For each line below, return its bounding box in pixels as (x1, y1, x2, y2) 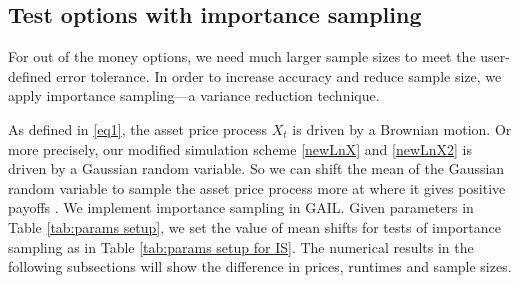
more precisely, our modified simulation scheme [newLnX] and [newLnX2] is (8, 138, 473, 159)
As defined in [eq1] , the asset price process (8, 118, 268, 139)
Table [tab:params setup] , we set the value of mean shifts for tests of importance (8, 216, 501, 237)
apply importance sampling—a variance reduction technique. (8, 85, 380, 106)
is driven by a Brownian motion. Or (292, 118, 512, 139)
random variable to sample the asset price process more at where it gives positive (8, 177, 506, 198)
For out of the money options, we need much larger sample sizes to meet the (8, 46, 476, 67)
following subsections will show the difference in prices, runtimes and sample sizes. (8, 256, 512, 277)
